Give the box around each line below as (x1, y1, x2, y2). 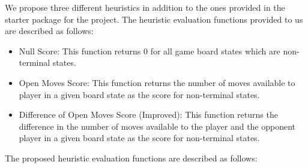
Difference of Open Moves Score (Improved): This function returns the (19, 108, 278, 121)
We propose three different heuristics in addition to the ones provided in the (5, 1, 285, 13)
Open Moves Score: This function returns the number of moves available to (19, 76, 295, 88)
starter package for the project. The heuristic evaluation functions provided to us (5, 13, 303, 25)
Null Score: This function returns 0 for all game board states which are (19, 44, 280, 57)
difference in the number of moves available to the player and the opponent (19, 120, 296, 132)
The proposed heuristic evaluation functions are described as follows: (5, 151, 258, 164)
